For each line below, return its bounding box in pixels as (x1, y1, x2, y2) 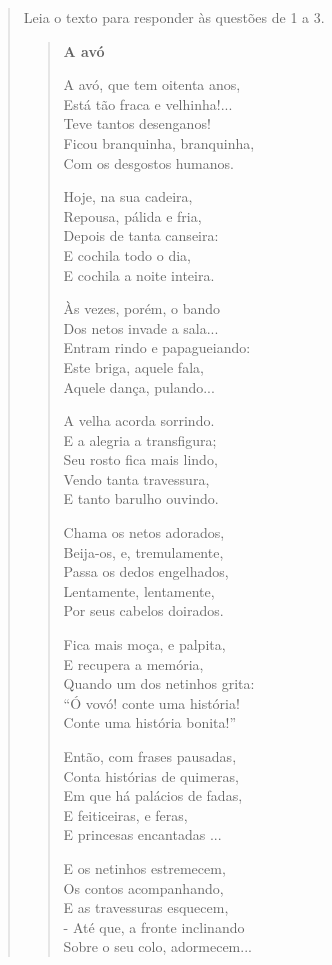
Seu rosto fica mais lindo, (63, 449, 218, 470)
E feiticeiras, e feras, (63, 804, 188, 825)
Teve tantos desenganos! (63, 113, 211, 134)
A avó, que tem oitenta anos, (63, 74, 241, 95)
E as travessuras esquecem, (63, 897, 229, 918)
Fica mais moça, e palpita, (63, 634, 226, 655)
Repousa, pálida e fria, (63, 205, 202, 226)
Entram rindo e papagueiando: (63, 337, 251, 358)
